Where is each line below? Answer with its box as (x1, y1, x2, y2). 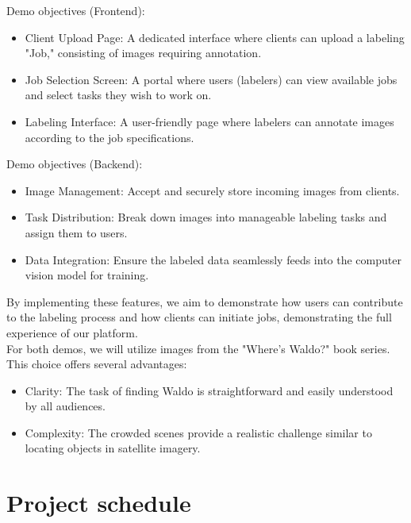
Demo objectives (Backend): (6, 156, 143, 172)
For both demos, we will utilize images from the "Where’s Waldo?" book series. (6, 340, 390, 356)
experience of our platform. (6, 324, 138, 340)
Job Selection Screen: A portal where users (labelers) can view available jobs (25, 71, 398, 87)
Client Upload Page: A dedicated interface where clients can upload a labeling (25, 29, 405, 45)
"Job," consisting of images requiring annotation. (25, 44, 262, 61)
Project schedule (6, 486, 191, 519)
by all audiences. (25, 398, 106, 414)
